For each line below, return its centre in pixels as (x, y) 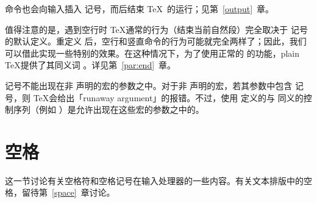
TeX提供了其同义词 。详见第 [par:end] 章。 (91, 65)
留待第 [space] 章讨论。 (68, 192)
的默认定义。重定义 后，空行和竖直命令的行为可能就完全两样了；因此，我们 (156, 41)
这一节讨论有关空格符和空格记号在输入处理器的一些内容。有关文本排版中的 (154, 180)
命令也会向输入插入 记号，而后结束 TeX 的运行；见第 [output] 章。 (140, 9)
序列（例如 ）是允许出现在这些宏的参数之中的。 (109, 109)
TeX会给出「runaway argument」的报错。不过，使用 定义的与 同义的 (168, 97)
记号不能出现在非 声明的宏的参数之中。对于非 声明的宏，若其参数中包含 (149, 85)
